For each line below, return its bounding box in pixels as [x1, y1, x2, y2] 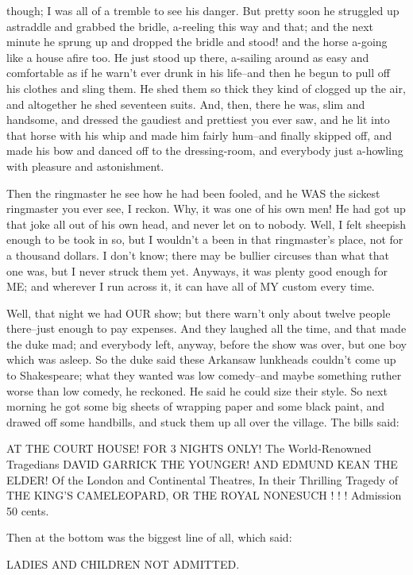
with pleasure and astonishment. [6, 157, 164, 174]
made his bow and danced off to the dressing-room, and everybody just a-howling [6, 142, 403, 159]
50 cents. [6, 502, 49, 519]
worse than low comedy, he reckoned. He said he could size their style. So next [6, 382, 388, 399]
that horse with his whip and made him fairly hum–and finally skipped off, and [6, 126, 392, 143]
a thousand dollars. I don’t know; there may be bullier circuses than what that [6, 246, 389, 263]
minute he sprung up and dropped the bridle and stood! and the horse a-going [6, 33, 388, 50]
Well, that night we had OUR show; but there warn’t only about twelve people [6, 304, 391, 321]
